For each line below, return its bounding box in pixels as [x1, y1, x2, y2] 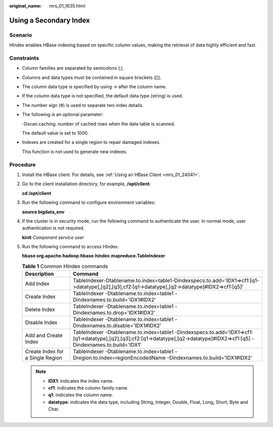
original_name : [9, 3, 42, 9]
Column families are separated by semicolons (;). [22, 65, 124, 71]
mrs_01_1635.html [49, 3, 85, 9]
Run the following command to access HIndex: [22, 244, 119, 250]
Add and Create [25, 332, 63, 339]
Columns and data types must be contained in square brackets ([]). [22, 74, 162, 80]
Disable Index [25, 319, 58, 326]
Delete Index [25, 306, 55, 313]
